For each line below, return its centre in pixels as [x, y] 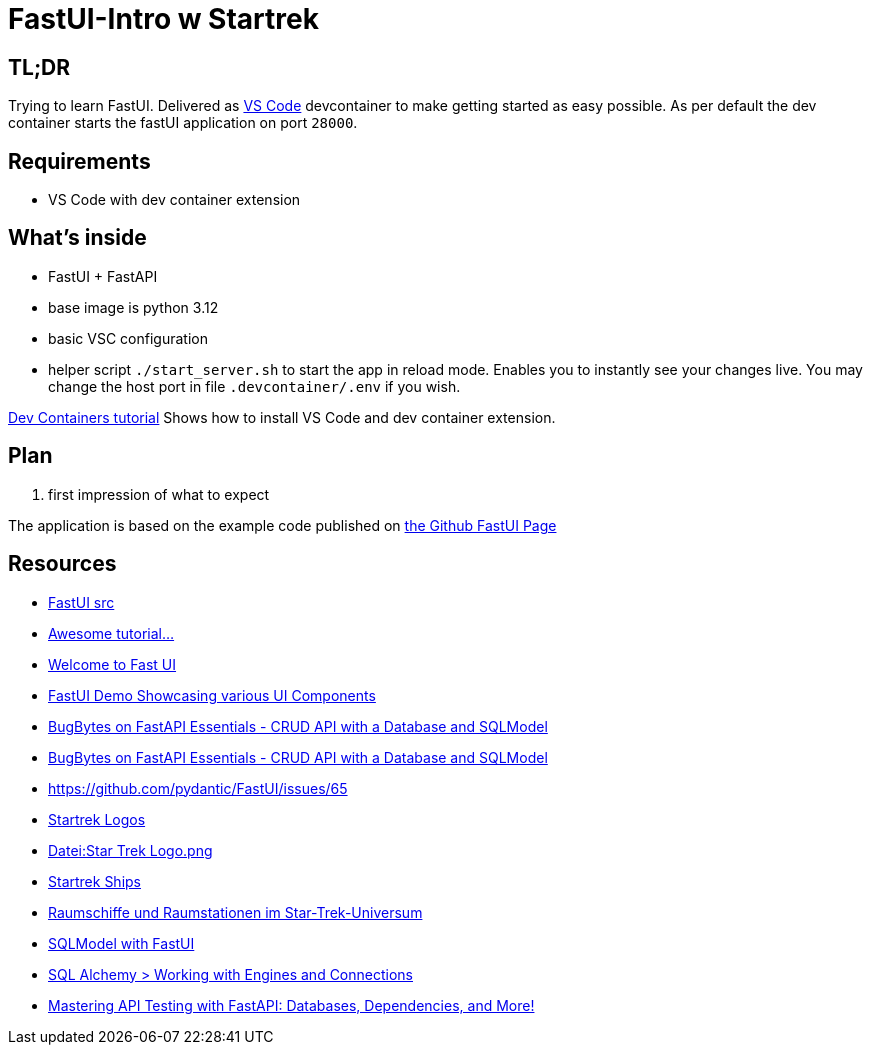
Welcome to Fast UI [112, 664]
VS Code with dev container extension [174, 200]
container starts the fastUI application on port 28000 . [183, 123]
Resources [62, 564]
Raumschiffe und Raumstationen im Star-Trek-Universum [235, 912]
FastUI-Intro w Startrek [163, 19]
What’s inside [77, 238]
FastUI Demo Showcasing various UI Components [212, 695]
